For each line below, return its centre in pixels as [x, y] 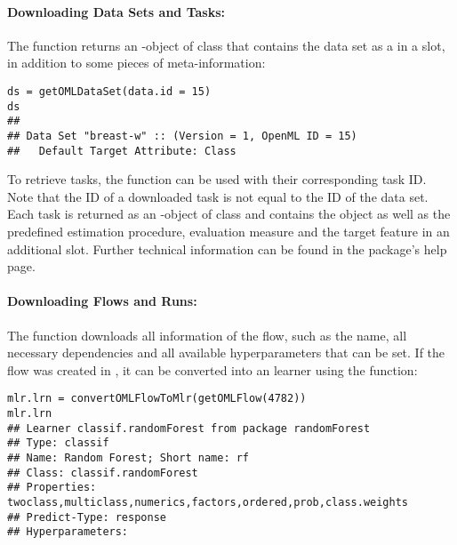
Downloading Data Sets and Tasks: [116, 11]
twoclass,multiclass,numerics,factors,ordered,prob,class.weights [208, 502]
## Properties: [52, 488]
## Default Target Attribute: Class [122, 151]
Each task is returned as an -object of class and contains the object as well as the [229, 214]
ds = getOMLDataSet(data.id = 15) [109, 91]
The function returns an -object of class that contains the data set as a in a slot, [226, 45]
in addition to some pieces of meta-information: [136, 63]
